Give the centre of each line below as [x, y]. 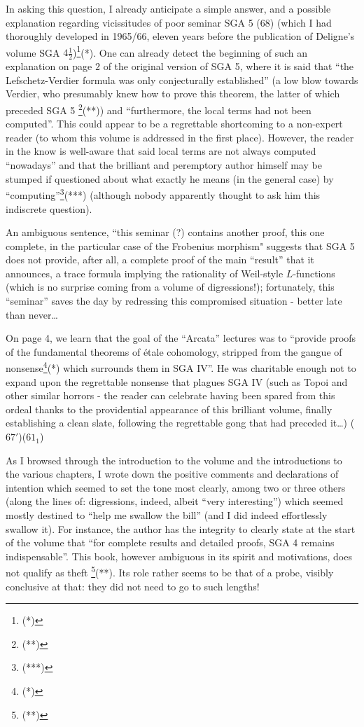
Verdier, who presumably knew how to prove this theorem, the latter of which [173, 94]
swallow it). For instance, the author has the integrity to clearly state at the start [181, 528]
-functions [314, 273]
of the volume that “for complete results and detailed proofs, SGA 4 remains [170, 542]
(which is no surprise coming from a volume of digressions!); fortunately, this [170, 287]
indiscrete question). [49, 208]
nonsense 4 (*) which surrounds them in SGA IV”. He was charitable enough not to [181, 367]
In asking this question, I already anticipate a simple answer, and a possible [168, 8]
